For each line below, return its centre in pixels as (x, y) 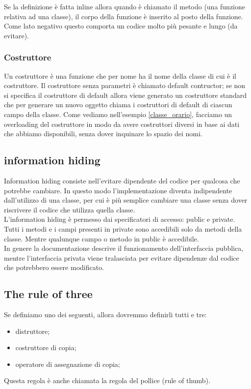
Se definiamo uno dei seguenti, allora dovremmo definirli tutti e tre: (105, 314)
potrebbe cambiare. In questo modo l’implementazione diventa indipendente (118, 190)
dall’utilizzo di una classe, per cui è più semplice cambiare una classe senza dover (126, 200)
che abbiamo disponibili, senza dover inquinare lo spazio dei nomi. (103, 134)
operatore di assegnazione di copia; (68, 364)
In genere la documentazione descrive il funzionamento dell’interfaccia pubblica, (124, 248)
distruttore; (33, 331)
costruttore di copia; (46, 347)
